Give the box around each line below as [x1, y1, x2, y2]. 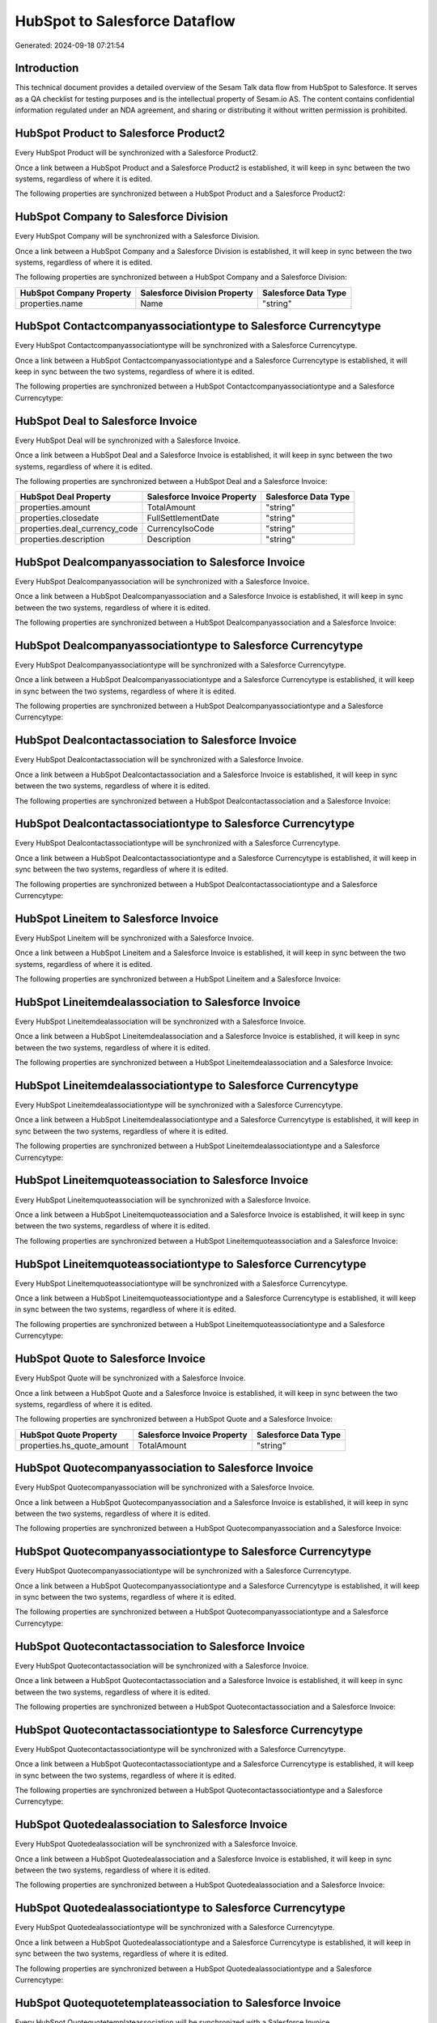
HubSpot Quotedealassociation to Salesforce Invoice [15, 1817, 287, 1832]
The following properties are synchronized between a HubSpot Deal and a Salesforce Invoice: [15, 476, 328, 486]
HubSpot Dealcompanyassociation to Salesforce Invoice [15, 555, 305, 569]
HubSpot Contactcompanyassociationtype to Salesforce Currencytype [15, 320, 382, 333]
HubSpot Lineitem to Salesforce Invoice [15, 911, 218, 926]
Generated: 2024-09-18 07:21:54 [15, 40, 125, 50]
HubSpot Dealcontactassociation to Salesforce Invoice [15, 733, 297, 748]
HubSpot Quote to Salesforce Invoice [15, 1352, 206, 1366]
